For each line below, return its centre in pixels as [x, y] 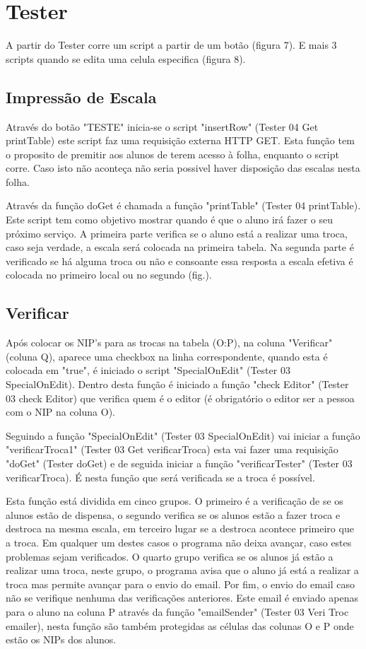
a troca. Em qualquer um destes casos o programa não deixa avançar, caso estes [179, 542]
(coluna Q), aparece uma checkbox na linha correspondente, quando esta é [167, 356]
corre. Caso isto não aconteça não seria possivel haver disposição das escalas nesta [183, 168]
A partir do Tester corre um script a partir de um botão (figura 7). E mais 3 [171, 45]
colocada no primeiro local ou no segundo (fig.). [109, 275]
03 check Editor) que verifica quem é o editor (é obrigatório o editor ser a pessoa [180, 398]
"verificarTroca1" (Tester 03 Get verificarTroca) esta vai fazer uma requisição [172, 449]
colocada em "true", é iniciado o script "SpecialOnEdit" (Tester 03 [148, 370]
